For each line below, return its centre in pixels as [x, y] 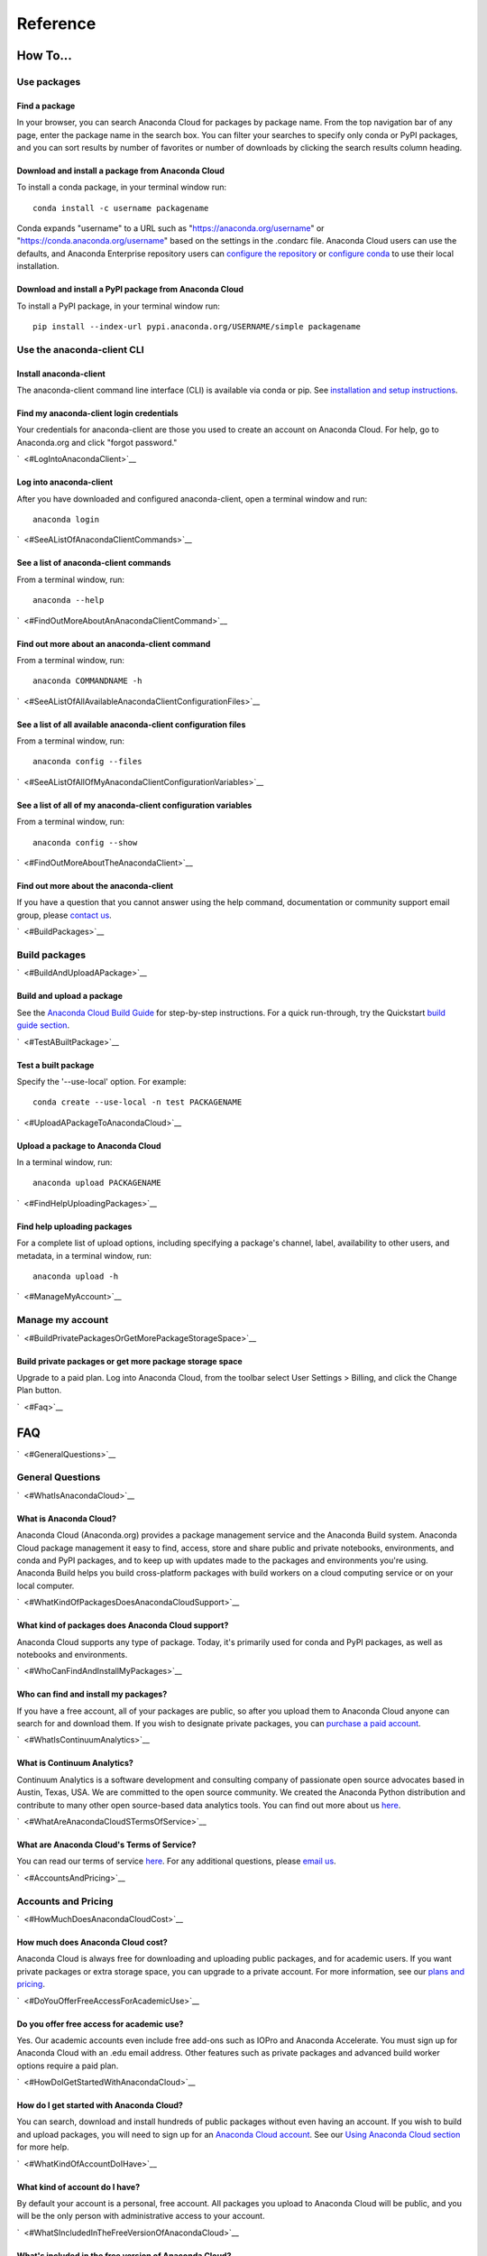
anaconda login [66, 519]
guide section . [43, 1025]
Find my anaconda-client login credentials [98, 413]
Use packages [49, 81]
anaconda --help [69, 601]
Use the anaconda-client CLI [80, 349]
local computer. [46, 1586]
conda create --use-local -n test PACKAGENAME [138, 1102]
